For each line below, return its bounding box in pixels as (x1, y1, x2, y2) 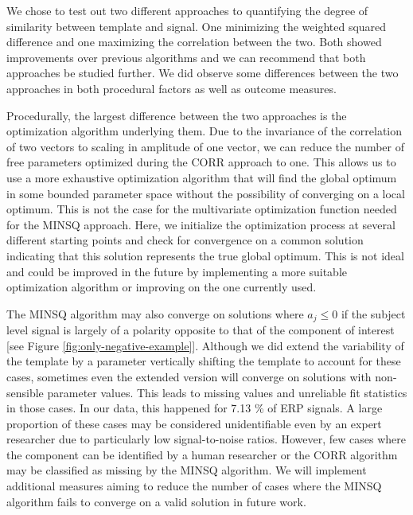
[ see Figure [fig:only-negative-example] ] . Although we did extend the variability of (6, 337, 404, 353)
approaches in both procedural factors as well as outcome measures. (6, 80, 337, 96)
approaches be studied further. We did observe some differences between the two (6, 64, 399, 81)
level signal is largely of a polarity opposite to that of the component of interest (6, 322, 395, 338)
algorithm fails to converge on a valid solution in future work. (6, 493, 306, 509)
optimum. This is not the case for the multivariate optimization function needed (6, 201, 397, 217)
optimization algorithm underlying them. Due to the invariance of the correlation (6, 123, 403, 139)
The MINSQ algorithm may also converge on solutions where (6, 305, 304, 322)
